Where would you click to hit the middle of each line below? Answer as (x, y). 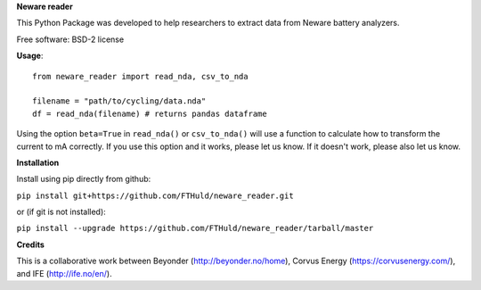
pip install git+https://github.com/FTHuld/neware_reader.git (155, 195)
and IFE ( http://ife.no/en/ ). (64, 273)
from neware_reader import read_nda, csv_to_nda (140, 76)
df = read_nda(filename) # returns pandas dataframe (150, 113)
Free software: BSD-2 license (70, 39)
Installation (38, 162)
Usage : (30, 56)
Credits (30, 244)
